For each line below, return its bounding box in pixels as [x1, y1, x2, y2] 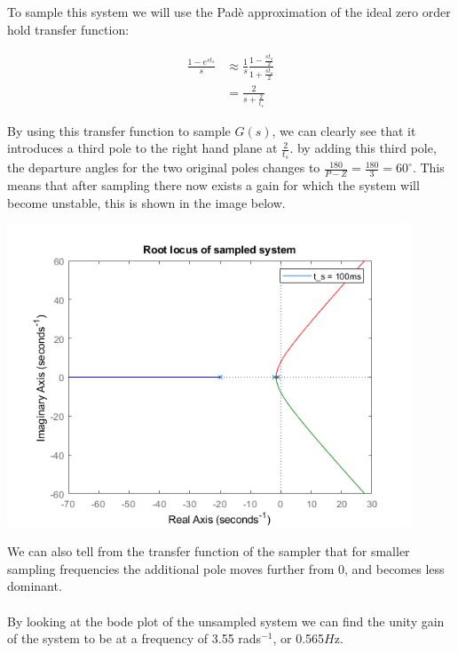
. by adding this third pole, [289, 139, 437, 157]
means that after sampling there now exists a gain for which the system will [7, 176, 420, 195]
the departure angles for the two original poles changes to [7, 158, 320, 177]
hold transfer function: [7, 20, 130, 38]
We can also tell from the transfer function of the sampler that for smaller [7, 542, 410, 561]
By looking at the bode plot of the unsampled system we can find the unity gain [7, 611, 445, 630]
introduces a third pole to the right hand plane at [7, 139, 278, 157]
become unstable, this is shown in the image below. [7, 193, 286, 211]
